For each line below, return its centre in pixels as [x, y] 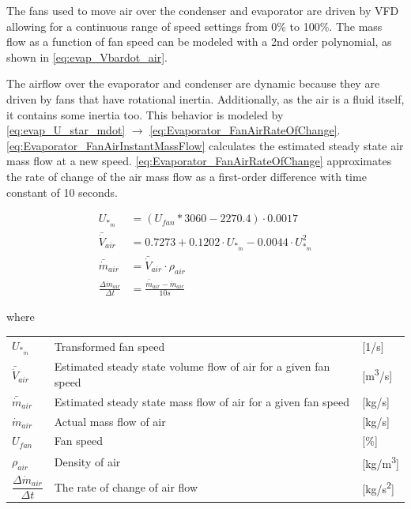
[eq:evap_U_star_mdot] [66, 130]
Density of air [87, 462]
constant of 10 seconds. [62, 192]
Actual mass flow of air [110, 421]
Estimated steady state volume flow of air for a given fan [192, 366]
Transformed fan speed [109, 346]
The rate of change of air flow [126, 486]
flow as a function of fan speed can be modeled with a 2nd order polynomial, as [199, 41]
